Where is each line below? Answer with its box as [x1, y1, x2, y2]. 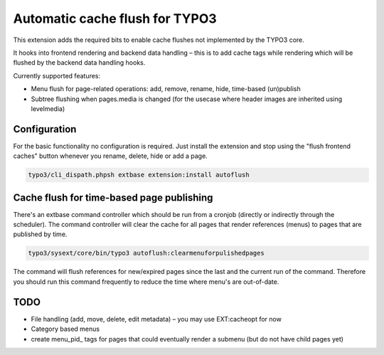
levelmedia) [31, 104, 65, 113]
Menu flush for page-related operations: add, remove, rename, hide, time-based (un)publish [31, 85, 302, 93]
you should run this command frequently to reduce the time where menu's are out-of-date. [13, 277, 279, 286]
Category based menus [31, 324, 100, 334]
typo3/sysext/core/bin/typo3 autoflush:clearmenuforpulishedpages [28, 249, 265, 258]
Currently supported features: [13, 71, 101, 80]
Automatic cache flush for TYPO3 [13, 11, 217, 26]
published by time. [13, 230, 68, 238]
